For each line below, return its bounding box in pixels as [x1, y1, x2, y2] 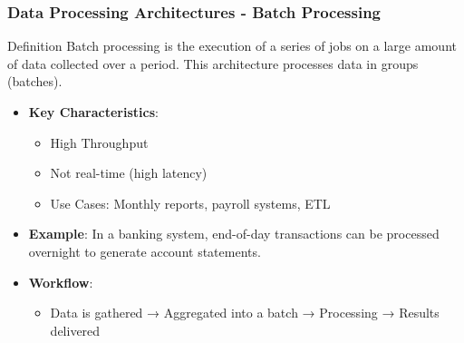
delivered [50, 320, 101, 339]
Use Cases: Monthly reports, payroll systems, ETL [50, 193, 331, 212]
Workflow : [28, 272, 93, 291]
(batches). [7, 72, 63, 91]
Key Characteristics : [28, 103, 159, 121]
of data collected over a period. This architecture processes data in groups [7, 54, 419, 73]
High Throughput [50, 132, 149, 152]
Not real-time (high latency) [50, 163, 208, 182]
